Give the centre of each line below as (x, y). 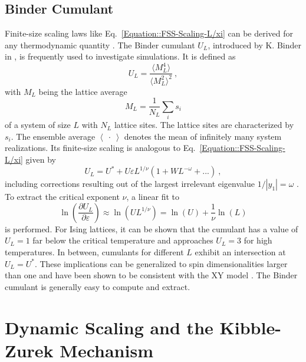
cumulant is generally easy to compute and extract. (98, 286)
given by (41, 159)
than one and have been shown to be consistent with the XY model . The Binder (151, 275)
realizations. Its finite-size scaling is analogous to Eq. (100, 148)
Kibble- (250, 327)
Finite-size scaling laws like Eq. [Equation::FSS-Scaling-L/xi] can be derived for (149, 33)
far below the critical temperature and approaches (123, 240)
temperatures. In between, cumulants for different (94, 251)
